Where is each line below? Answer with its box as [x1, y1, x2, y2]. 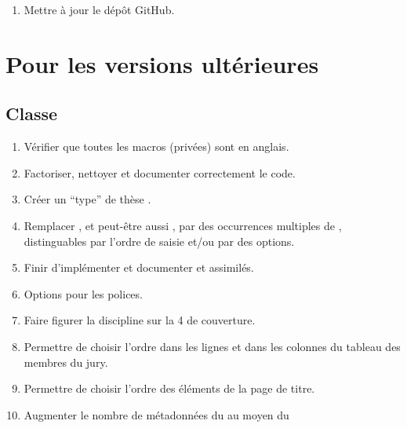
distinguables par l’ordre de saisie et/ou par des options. [24, 232, 295, 249]
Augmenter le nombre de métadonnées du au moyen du [24, 406, 289, 423]
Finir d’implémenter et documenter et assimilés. [24, 259, 254, 276]
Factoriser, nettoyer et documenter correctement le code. [24, 164, 296, 181]
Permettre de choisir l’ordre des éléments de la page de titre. [24, 380, 315, 397]
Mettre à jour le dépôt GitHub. [24, 2, 175, 17]
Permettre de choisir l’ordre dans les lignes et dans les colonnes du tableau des [24, 338, 401, 354]
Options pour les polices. [24, 285, 143, 302]
